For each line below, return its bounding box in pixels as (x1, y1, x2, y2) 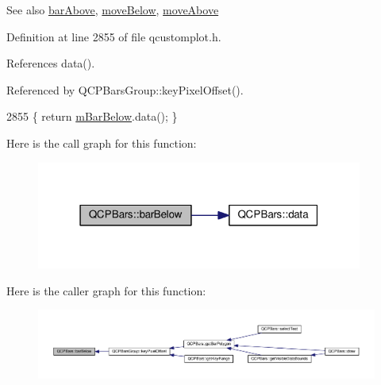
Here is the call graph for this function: (6, 134, 197, 151)
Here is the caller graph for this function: (6, 282, 206, 298)
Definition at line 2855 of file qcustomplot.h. (6, 28, 221, 44)
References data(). (6, 55, 95, 71)
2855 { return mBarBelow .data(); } (6, 108, 178, 125)
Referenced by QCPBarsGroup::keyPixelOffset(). (6, 81, 244, 98)
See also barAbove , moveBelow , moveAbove (6, 2, 219, 17)
